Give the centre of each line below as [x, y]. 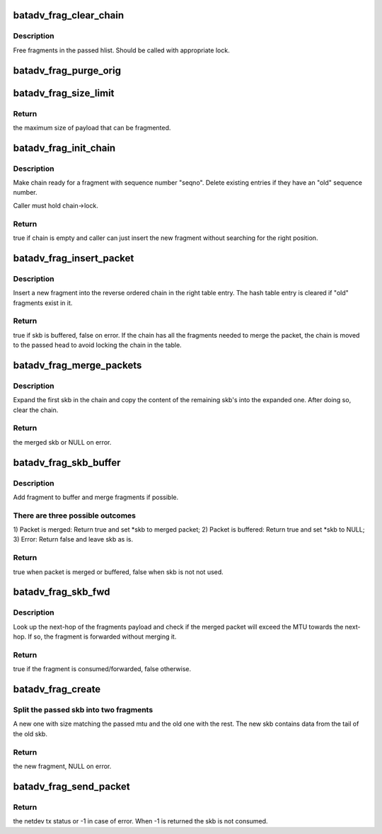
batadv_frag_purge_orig [67, 70]
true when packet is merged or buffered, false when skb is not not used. [118, 572]
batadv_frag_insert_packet [74, 258]
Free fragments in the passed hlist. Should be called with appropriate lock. [121, 50]
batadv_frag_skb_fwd [62, 592]
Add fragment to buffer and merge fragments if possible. [96, 497]
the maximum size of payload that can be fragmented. [92, 127]
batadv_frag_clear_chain [68, 15]
